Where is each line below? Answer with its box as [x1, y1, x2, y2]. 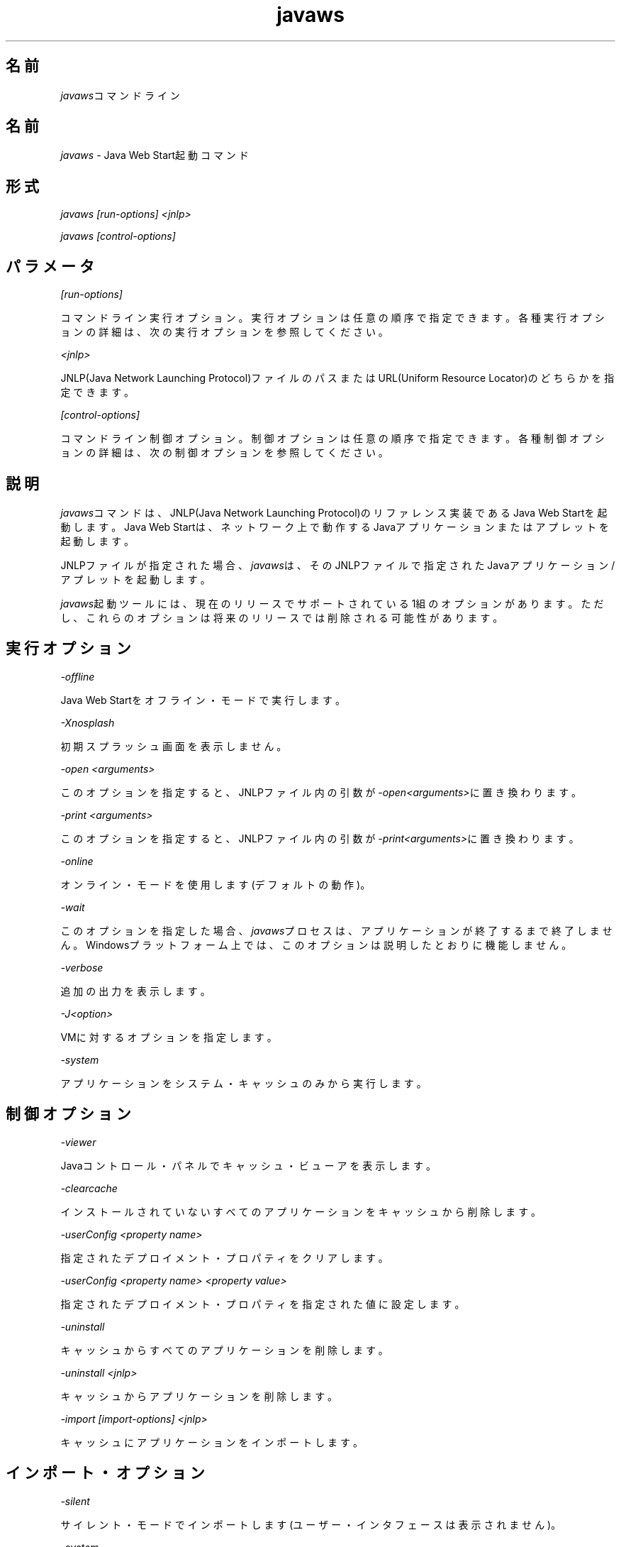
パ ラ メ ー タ [6, 257, 94, 275]
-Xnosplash [60, 716, 115, 729]
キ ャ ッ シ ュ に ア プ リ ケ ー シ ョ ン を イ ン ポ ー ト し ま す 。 [60, 1436, 363, 1448]
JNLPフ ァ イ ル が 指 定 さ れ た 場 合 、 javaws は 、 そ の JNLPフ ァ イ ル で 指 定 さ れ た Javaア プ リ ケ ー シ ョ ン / [60, 558, 615, 571]
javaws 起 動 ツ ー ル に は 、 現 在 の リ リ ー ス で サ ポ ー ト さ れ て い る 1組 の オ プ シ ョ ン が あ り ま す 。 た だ [60, 597, 604, 610]
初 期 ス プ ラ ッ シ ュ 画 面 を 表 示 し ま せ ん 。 [60, 739, 287, 752]
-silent [60, 1494, 90, 1507]
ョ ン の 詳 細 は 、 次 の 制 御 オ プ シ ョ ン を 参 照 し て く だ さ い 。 [60, 446, 388, 459]
